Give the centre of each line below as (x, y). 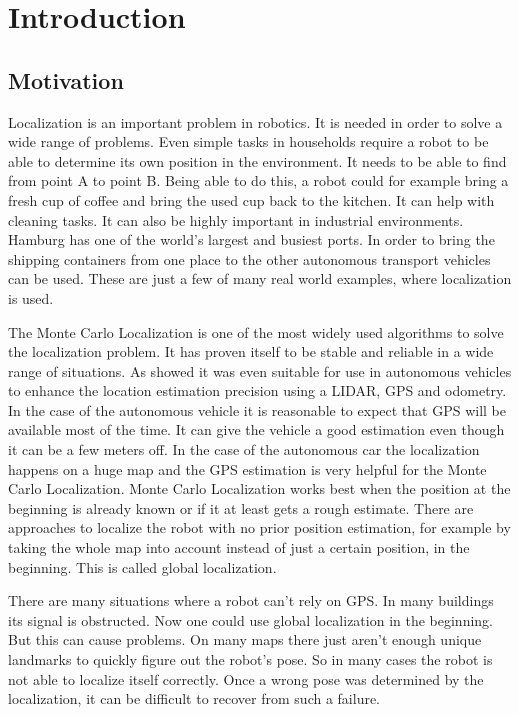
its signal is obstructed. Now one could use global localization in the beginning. (250, 619)
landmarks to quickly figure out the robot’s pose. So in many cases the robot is (250, 659)
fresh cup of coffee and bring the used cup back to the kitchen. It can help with (251, 199)
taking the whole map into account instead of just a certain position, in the (239, 547)
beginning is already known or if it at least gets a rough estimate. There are (241, 507)
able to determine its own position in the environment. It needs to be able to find (257, 160)
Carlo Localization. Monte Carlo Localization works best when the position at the (259, 488)
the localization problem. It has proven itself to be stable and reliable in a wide (251, 351)
